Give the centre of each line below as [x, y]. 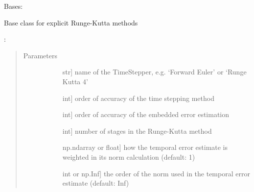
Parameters [40, 55]
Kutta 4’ [75, 81]
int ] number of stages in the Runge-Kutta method [137, 131]
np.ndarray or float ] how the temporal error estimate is [145, 147]
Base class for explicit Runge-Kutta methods [71, 22]
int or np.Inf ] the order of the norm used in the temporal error [156, 173]
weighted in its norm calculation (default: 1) [129, 156]
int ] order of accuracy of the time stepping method [138, 98]
